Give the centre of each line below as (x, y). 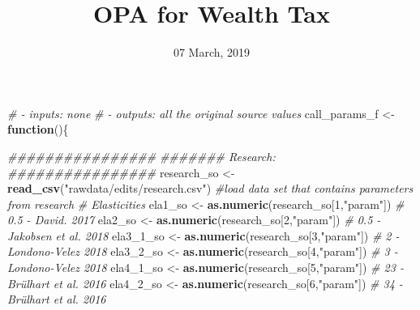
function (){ (38, 129)
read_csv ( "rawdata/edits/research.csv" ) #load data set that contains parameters (210, 188)
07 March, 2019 (212, 52)
